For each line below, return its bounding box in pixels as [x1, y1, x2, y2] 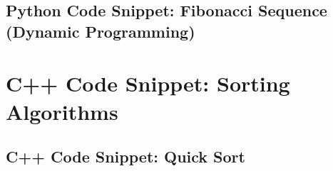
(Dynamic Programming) [6, 20, 195, 42]
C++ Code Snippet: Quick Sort [6, 145, 245, 167]
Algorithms [6, 96, 118, 126]
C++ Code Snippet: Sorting [6, 69, 290, 98]
